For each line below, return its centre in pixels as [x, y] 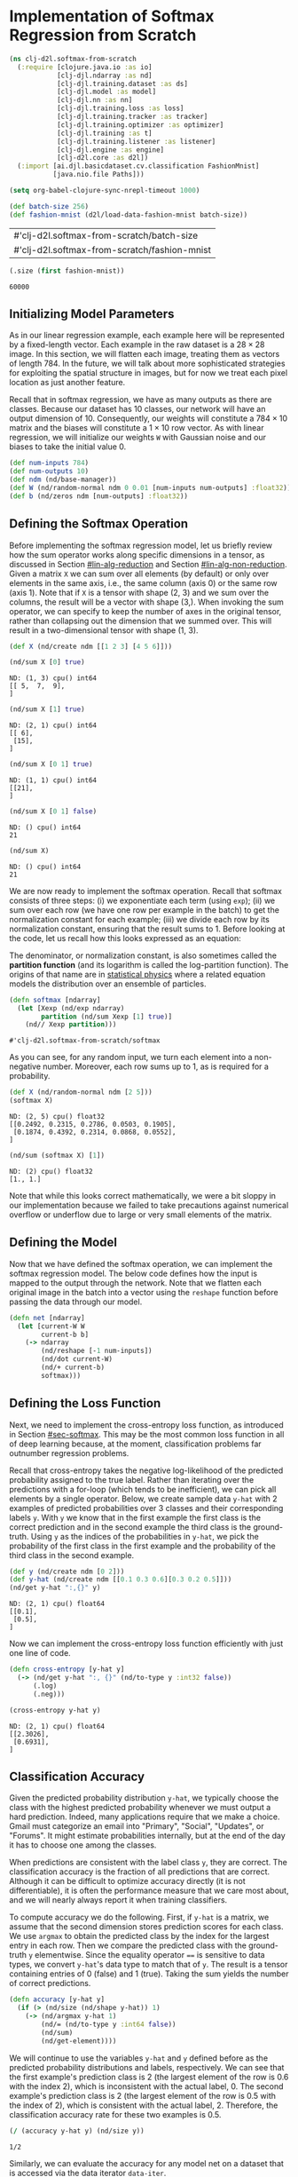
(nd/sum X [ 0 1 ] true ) [51, 764]
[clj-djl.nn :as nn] [94, 100]
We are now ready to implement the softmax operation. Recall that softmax [145, 891]
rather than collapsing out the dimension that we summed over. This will [141, 621]
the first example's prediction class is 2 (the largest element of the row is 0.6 [149, 2077]
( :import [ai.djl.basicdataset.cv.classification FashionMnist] [138, 166]
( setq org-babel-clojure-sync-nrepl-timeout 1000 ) [105, 191]
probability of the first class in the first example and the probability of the [143, 1546]
